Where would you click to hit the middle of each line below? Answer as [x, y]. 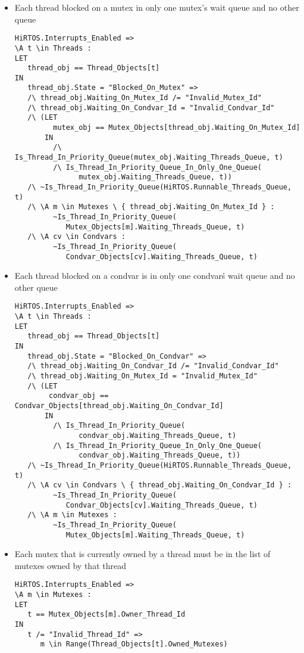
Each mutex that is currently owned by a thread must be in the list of [142, 554]
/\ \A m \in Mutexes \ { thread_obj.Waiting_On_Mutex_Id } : [151, 207]
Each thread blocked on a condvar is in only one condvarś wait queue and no [155, 276]
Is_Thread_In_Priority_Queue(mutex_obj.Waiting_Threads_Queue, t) [149, 158]
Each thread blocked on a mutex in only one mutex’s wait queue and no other [157, 7]
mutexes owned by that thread [70, 565]
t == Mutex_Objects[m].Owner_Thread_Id [106, 615]
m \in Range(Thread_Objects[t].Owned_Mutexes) [134, 644]
